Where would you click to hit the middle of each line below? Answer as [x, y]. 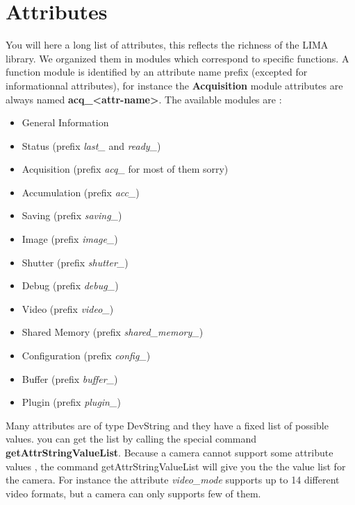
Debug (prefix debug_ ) [70, 285]
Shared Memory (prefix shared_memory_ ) [113, 332]
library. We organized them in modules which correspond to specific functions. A [177, 58]
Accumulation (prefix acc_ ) [81, 192]
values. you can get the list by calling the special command [131, 439]
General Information [65, 122]
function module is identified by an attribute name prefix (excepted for [157, 72]
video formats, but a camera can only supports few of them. [133, 493]
